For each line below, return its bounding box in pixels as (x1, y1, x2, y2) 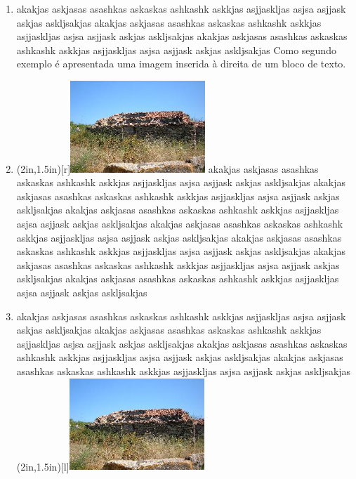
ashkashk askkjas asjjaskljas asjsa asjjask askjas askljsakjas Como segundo (16, 42, 336, 57)
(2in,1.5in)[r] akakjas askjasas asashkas (16, 161, 319, 176)
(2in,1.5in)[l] (16, 459, 70, 473)
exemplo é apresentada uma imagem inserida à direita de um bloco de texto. (16, 56, 346, 71)
